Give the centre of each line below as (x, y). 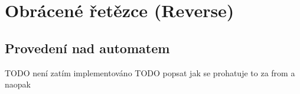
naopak (18, 84)
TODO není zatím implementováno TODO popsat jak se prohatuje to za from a (150, 72)
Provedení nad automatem (87, 48)
